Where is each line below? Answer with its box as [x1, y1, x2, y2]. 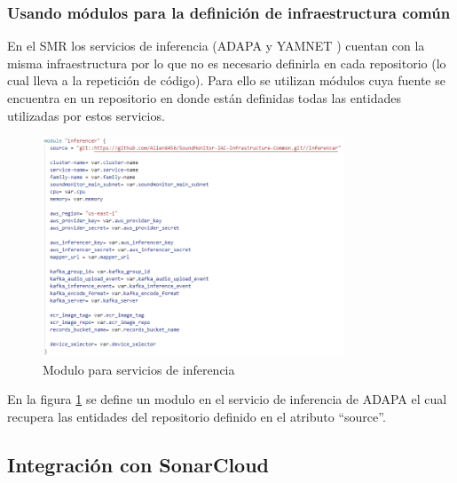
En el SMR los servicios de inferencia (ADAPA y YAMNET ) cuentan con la [7, 36, 425, 55]
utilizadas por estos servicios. [7, 106, 165, 124]
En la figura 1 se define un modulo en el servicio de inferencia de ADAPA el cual [7, 390, 447, 408]
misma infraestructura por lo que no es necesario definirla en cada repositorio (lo [7, 53, 446, 72]
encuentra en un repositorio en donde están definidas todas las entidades [7, 89, 401, 107]
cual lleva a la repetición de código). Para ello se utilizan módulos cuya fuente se [7, 71, 445, 90]
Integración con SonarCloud [7, 450, 270, 478]
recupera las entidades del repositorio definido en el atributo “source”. [7, 407, 386, 425]
